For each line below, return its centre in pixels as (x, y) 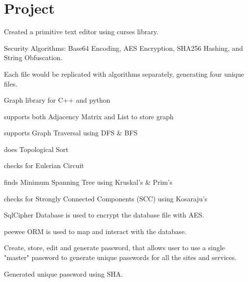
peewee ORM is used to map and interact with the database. (95, 231)
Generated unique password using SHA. (64, 273)
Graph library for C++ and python (57, 100)
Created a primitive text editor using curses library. (81, 32)
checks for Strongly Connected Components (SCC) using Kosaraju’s (106, 198)
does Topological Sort (36, 149)
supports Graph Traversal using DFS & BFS (71, 133)
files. (11, 83)
